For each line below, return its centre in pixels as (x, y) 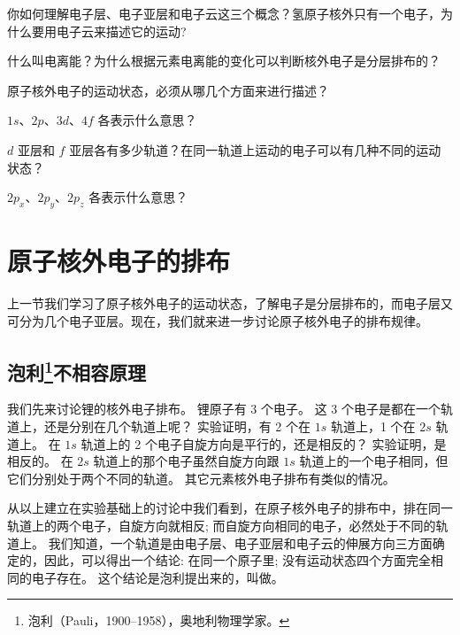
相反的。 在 (40, 461)
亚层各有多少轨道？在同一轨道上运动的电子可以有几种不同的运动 (255, 149)
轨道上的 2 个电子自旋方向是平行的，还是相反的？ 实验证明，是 (264, 443)
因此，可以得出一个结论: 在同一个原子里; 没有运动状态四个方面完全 (238, 560)
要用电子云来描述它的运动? (109, 31)
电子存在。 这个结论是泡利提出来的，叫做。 (157, 577)
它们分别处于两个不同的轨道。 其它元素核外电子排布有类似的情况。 (201, 478)
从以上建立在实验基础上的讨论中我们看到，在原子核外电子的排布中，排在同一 (230, 508)
